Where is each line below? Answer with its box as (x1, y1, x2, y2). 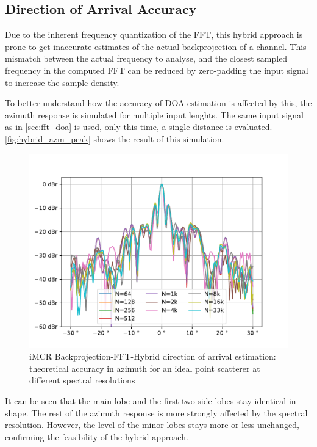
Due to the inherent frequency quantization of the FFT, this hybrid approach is (5, 28, 303, 41)
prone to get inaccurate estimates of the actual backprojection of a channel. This (5, 40, 307, 53)
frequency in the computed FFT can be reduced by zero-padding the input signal (5, 64, 308, 76)
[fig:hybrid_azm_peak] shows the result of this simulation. (5, 132, 224, 145)
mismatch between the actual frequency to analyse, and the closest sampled (5, 52, 288, 65)
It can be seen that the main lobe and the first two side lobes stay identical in (5, 394, 296, 407)
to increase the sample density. (5, 76, 119, 89)
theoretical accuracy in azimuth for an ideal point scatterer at (29, 362, 260, 374)
